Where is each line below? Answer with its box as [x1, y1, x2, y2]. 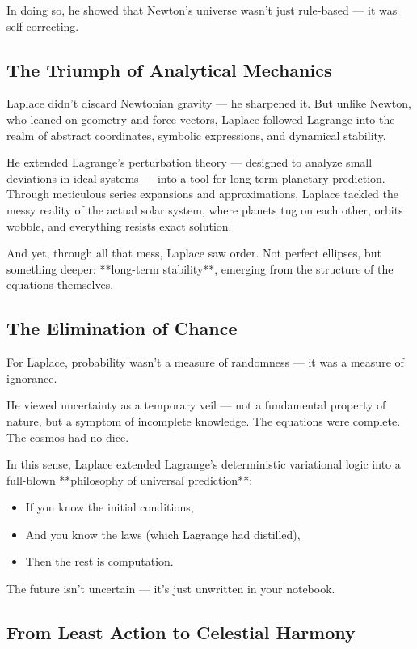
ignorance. [6, 369, 57, 386]
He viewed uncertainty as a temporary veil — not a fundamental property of [6, 397, 386, 414]
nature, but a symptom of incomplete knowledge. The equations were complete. [6, 412, 401, 429]
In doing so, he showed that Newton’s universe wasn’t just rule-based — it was [6, 2, 398, 18]
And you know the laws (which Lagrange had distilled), [25, 525, 301, 542]
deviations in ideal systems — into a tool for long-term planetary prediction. [6, 169, 385, 186]
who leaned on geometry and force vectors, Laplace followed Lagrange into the [6, 110, 395, 127]
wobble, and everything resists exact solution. [6, 217, 232, 234]
